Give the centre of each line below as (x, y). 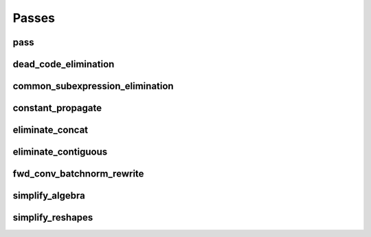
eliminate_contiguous (60, 152)
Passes (34, 18)
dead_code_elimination (64, 64)
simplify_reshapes (53, 217)
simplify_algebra (49, 196)
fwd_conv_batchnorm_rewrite (78, 174)
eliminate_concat (50, 130)
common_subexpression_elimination (93, 86)
